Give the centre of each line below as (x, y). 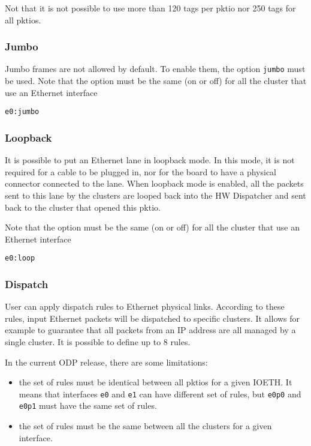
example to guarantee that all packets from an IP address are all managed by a (150, 330)
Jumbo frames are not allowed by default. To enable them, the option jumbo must (155, 69)
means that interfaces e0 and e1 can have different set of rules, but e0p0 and (160, 393)
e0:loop (20, 258)
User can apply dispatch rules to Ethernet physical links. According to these (145, 306)
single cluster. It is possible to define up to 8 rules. (98, 341)
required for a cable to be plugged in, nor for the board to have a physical (141, 171)
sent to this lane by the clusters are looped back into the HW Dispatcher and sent (155, 195)
